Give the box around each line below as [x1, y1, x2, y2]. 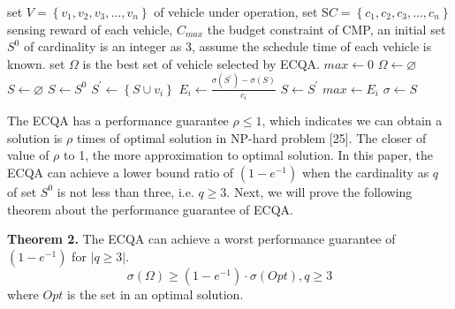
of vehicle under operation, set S [154, 3, 329, 20]
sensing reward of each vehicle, [7, 19, 173, 38]
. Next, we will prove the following [226, 182, 413, 200]
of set [7, 182, 37, 200]
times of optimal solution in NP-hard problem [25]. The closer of [76, 128, 427, 147]
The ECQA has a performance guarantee [7, 111, 229, 130]
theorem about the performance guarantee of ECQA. [7, 200, 293, 218]
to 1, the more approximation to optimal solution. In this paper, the [64, 146, 433, 164]
